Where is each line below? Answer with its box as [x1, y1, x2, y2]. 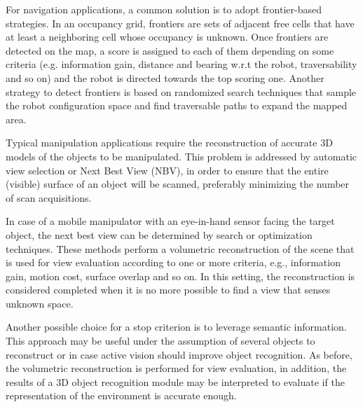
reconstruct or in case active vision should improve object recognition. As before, [6, 347, 352, 361]
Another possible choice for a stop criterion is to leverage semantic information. [6, 319, 347, 334]
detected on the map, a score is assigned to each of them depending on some [6, 43, 334, 57]
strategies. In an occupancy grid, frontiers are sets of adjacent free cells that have [6, 15, 355, 30]
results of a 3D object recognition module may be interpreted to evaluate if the [6, 374, 345, 389]
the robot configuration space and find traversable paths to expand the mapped [6, 98, 348, 113]
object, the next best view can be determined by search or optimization [6, 227, 313, 242]
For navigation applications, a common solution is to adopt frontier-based [6, 2, 322, 16]
